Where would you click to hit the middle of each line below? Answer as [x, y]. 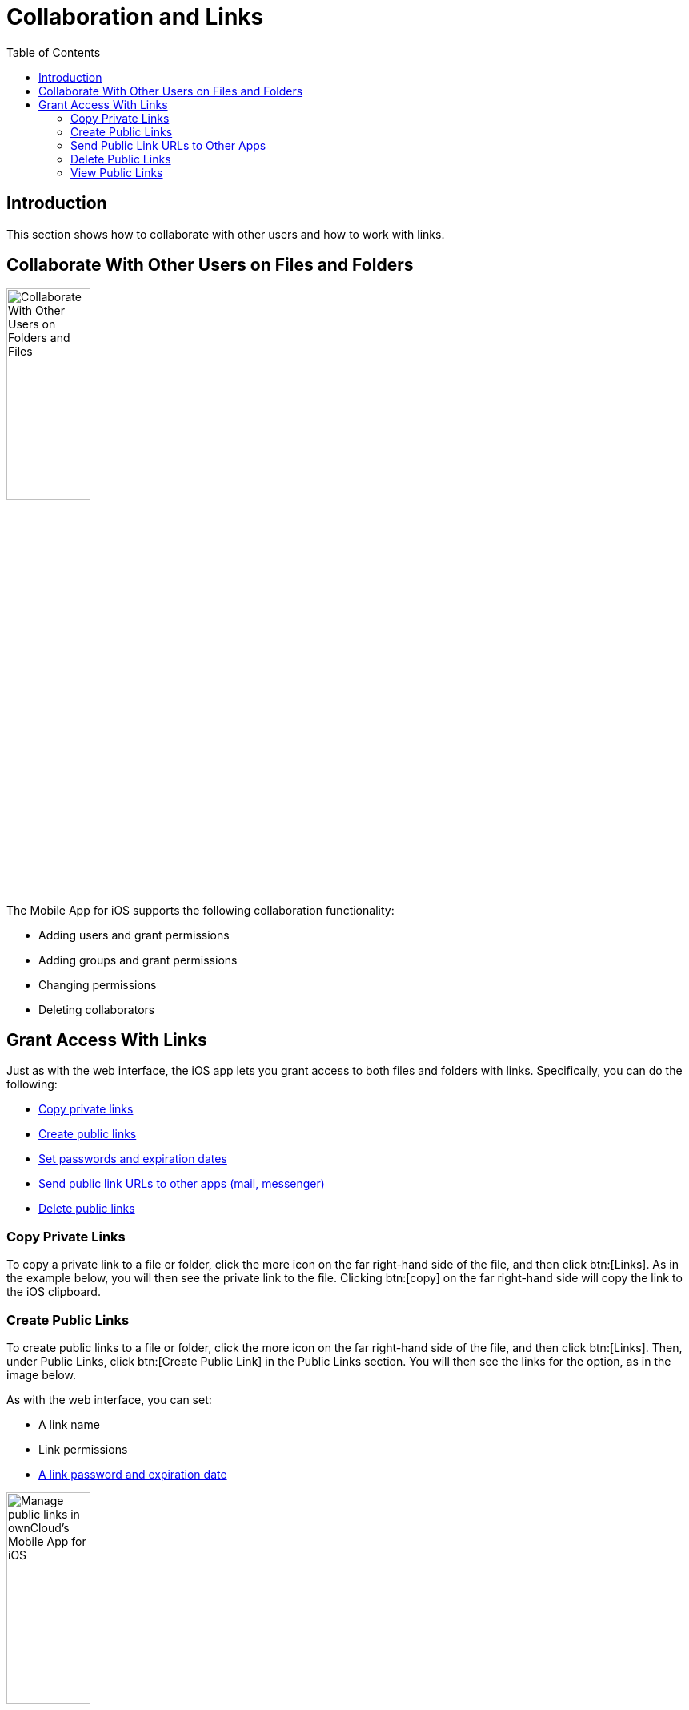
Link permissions [83, 1449]
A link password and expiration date [133, 1474]
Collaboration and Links [135, 17]
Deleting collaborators [97, 1009]
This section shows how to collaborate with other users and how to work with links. [226, 234]
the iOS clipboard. [54, 1292]
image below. [41, 1374]
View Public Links [117, 172]
